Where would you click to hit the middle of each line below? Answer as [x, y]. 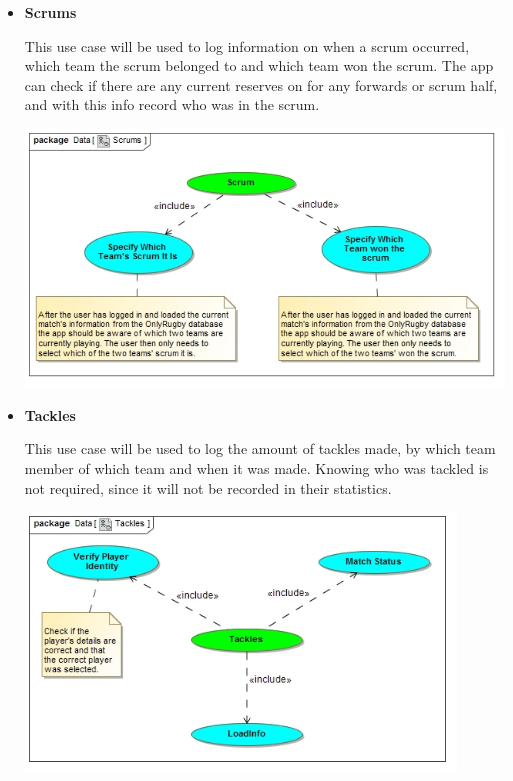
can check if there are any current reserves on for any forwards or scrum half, [261, 84]
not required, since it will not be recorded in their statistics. [208, 487]
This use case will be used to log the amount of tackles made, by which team [260, 448]
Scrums [50, 12]
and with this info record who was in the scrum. [172, 104]
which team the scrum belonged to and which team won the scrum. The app [259, 65]
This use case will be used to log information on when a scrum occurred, [247, 45]
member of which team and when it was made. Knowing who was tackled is [256, 467]
